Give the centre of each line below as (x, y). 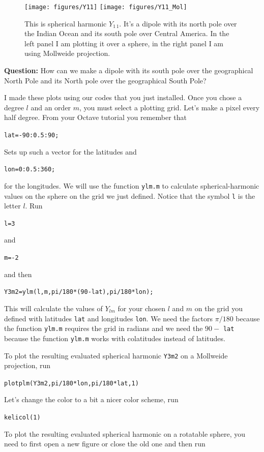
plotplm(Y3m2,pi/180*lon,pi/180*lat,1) (71, 383)
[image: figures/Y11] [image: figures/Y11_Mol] (106, 7)
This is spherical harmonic (66, 23)
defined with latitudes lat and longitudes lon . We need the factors (108, 318)
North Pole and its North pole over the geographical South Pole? (105, 80)
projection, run (27, 365)
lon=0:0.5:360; (30, 170)
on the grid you (218, 308)
